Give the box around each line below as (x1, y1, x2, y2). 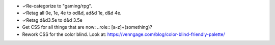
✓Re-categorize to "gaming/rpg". (22, 3, 92, 9)
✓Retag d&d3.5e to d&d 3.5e (22, 17, 82, 23)
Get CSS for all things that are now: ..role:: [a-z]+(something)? (22, 24, 152, 30)
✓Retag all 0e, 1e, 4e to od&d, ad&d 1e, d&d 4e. (22, 10, 122, 16)
